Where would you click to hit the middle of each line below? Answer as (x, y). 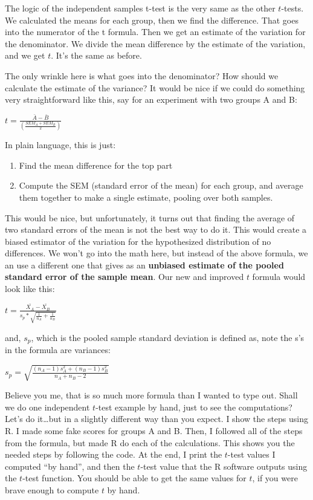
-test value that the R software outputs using (224, 466)
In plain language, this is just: (60, 145)
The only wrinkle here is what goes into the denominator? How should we (142, 75)
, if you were (275, 478)
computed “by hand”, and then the (70, 466)
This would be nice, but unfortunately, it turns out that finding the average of (150, 217)
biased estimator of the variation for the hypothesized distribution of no (138, 241)
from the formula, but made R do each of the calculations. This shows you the (150, 442)
